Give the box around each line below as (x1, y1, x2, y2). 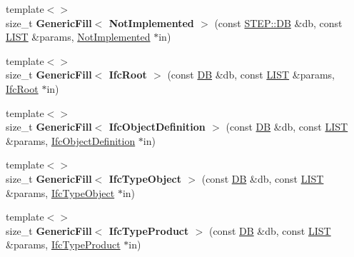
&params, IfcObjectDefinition (6, 133, 136, 148)
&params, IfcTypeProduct (6, 237, 121, 252)
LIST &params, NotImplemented (6, 29, 151, 44)
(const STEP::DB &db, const (214, 15, 343, 30)
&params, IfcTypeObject (6, 185, 115, 200)
